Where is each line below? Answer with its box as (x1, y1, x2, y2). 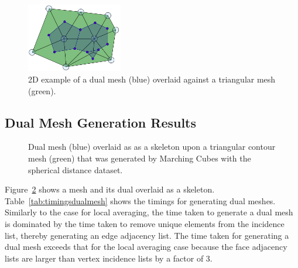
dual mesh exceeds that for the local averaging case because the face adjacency (5, 240, 287, 253)
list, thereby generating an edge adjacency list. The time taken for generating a (5, 229, 289, 241)
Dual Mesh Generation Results (5, 113, 197, 131)
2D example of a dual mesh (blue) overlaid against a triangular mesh (28, 73, 276, 85)
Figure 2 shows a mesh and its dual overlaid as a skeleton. (5, 183, 215, 195)
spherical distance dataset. (28, 163, 123, 176)
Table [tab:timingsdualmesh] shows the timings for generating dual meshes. (5, 194, 276, 207)
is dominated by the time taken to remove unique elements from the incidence (5, 217, 285, 229)
